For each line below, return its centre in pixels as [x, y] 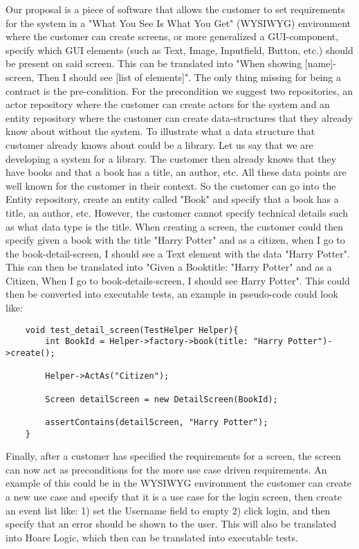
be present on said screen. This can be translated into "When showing [154, 63]
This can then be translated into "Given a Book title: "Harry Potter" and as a [169, 267]
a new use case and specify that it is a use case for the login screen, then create [174, 496]
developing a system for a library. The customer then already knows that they [171, 158]
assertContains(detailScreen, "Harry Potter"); [157, 422]
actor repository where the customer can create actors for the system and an [168, 104]
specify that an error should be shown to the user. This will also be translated [171, 524]
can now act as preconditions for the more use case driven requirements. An [166, 469]
